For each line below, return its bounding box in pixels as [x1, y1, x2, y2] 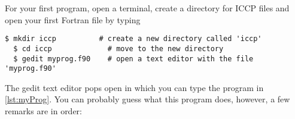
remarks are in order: [5, 105, 82, 117]
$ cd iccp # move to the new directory [13, 44, 224, 53]
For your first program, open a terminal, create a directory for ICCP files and [5, 2, 290, 14]
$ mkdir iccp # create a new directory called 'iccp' [5, 35, 262, 43]
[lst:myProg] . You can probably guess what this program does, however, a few [5, 93, 290, 105]
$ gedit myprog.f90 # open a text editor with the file [13, 54, 254, 63]
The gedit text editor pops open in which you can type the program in [5, 81, 264, 93]
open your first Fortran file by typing [5, 13, 141, 26]
